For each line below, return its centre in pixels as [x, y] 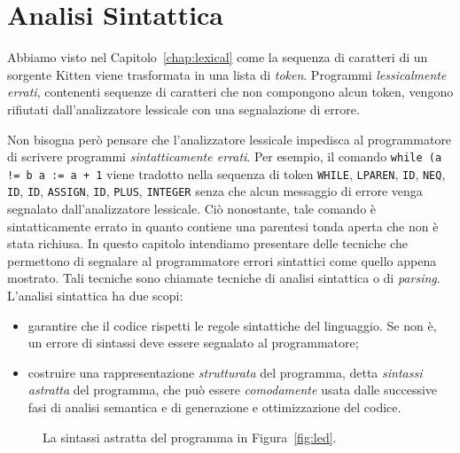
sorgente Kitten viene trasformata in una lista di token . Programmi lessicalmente [227, 74]
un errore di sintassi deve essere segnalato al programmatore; [193, 343]
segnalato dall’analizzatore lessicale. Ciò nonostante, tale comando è [192, 209]
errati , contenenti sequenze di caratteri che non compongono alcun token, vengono [230, 92]
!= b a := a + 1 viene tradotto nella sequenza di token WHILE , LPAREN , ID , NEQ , [226, 173]
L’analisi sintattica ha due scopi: [95, 296]
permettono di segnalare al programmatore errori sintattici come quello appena [222, 260]
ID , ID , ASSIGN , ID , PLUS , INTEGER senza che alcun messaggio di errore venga [215, 191]
